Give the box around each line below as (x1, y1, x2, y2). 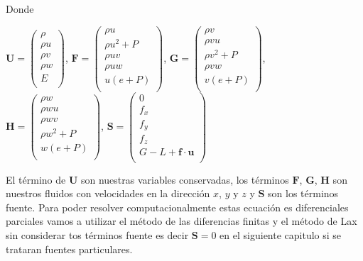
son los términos (268, 186, 339, 201)
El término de (6, 172, 66, 187)
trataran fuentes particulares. (6, 241, 133, 256)
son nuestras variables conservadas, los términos (80, 172, 289, 187)
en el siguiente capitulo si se (220, 227, 342, 242)
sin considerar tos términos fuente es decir (6, 227, 189, 242)
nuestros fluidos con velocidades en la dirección (6, 186, 210, 201)
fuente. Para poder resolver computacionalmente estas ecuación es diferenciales (6, 199, 349, 214)
